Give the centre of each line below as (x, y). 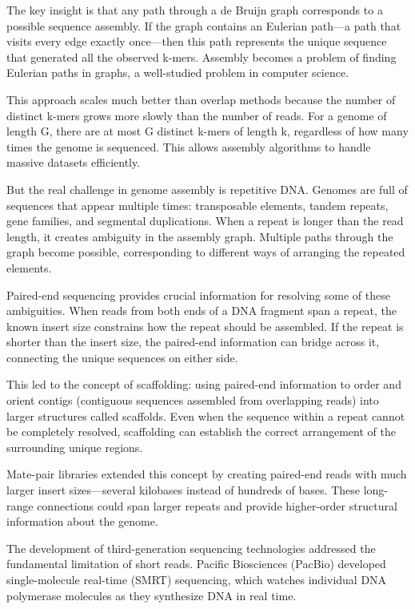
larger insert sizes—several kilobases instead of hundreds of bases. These (183, 490)
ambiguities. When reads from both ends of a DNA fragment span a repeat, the (202, 311)
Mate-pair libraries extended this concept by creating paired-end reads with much (207, 474)
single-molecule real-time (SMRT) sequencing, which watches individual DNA (197, 579)
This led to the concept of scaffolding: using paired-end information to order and (204, 384)
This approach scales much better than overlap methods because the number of (201, 99)
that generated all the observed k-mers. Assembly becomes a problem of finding (202, 56)
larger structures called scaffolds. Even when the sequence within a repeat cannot (206, 415)
